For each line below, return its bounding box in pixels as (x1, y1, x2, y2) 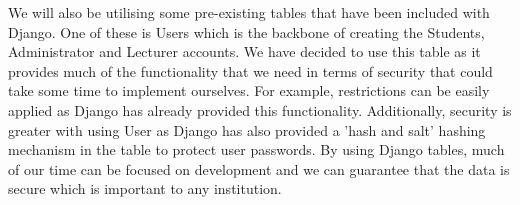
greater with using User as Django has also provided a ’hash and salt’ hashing (8, 119, 486, 140)
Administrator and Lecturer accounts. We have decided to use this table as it (8, 41, 481, 62)
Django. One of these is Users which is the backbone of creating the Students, (8, 21, 485, 42)
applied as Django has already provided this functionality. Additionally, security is (8, 99, 512, 120)
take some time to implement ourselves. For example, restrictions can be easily (8, 80, 490, 101)
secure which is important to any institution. (8, 178, 282, 199)
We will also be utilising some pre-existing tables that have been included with (8, 2, 490, 22)
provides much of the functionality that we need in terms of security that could (8, 60, 493, 81)
